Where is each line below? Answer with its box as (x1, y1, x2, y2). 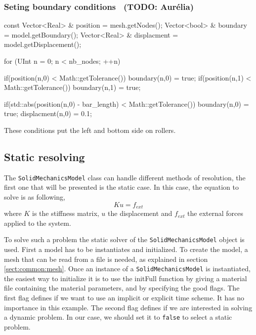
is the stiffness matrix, (32, 208, 99, 218)
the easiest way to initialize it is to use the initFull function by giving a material (4, 273, 247, 283)
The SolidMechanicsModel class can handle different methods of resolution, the (4, 172, 246, 182)
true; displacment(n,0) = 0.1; (4, 108, 92, 119)
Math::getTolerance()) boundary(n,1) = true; (4, 82, 141, 92)
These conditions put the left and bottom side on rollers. (4, 125, 176, 135)
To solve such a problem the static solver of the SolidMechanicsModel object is (4, 234, 245, 245)
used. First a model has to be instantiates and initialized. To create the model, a (4, 244, 248, 254)
